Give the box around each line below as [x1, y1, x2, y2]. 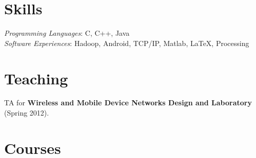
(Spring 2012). [4, 107, 49, 118]
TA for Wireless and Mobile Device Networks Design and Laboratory [4, 97, 252, 108]
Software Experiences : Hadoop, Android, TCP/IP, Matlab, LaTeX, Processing [4, 37, 249, 48]
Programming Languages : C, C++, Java [4, 28, 130, 38]
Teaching [4, 67, 68, 88]
